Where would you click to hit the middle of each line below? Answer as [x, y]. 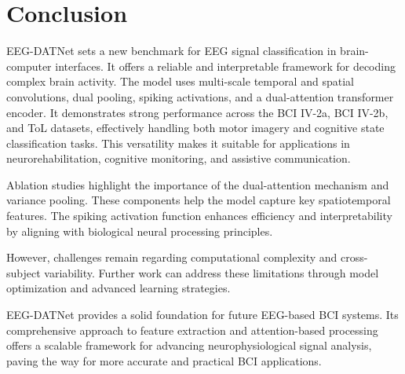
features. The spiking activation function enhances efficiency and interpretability [199, 216]
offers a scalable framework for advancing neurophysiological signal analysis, [189, 345]
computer [29, 66]
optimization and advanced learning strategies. [119, 288]
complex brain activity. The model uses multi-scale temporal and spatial [180, 81]
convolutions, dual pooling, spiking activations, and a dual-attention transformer [200, 96]
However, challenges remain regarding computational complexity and [172, 257]
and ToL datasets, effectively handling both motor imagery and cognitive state [195, 128]
